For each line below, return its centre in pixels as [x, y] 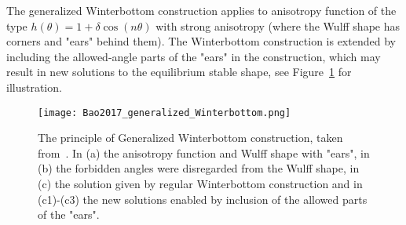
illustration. [34, 87]
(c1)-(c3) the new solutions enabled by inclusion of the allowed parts [203, 199]
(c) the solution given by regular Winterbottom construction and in [200, 183]
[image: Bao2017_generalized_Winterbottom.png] [165, 112]
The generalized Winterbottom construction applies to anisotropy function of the [201, 10]
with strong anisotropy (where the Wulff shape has [278, 25]
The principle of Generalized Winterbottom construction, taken [190, 138]
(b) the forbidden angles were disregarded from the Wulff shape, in [199, 168]
